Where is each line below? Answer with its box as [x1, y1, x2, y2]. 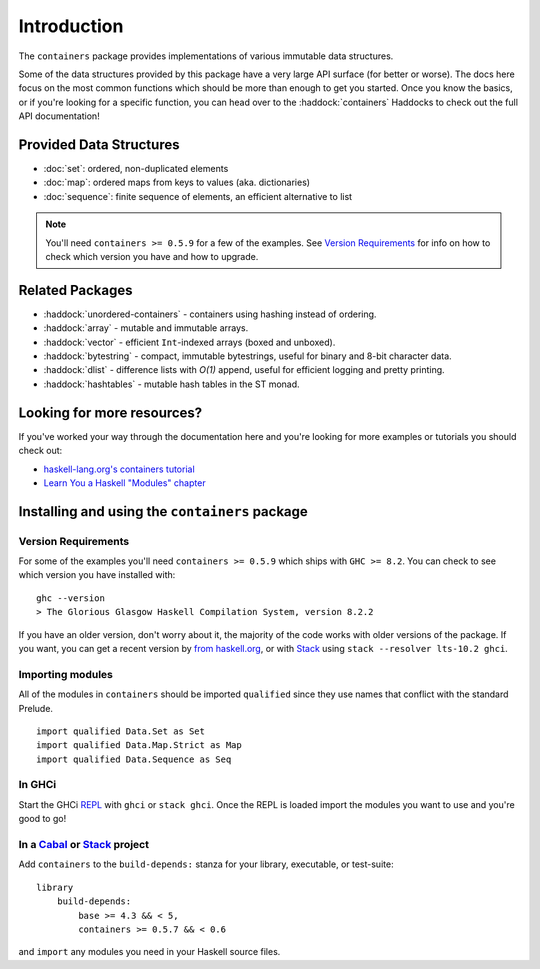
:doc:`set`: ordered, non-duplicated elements [43, 163, 229, 175]
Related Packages [18, 281, 133, 299]
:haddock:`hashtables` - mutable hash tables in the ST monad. [43, 378, 300, 390]
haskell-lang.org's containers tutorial [43, 463, 195, 475]
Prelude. [18, 702, 54, 714]
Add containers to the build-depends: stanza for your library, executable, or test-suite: [18, 858, 394, 870]
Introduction [18, 15, 124, 37]
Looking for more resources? [18, 404, 203, 421]
